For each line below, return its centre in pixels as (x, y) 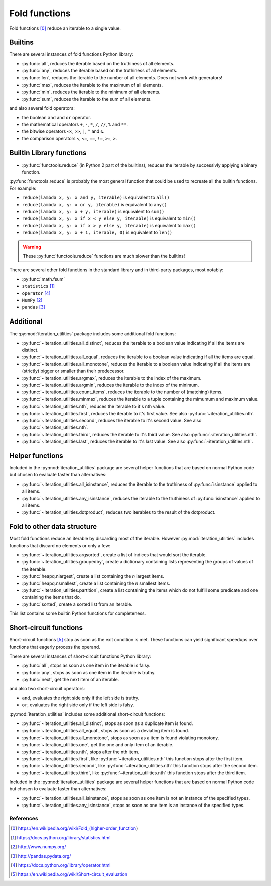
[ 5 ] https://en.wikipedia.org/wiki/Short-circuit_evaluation (69, 874)
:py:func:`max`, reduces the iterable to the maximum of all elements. (92, 85)
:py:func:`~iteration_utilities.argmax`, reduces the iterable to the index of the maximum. (112, 378)
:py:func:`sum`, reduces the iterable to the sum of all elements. (87, 99)
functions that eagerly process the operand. (55, 647)
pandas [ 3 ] (33, 307)
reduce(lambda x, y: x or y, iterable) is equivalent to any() (94, 204)
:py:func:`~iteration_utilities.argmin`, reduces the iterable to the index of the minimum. (110, 385)
